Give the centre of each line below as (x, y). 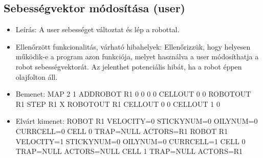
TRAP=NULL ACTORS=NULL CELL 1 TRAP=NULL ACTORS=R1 (129, 151)
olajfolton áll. (37, 76)
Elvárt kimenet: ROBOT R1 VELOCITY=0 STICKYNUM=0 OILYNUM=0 (137, 121)
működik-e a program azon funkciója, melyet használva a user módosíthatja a (137, 57)
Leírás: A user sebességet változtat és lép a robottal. (97, 29)
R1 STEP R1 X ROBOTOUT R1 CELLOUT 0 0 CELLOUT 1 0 (118, 104)
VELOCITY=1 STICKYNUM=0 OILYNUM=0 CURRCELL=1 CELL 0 (130, 141)
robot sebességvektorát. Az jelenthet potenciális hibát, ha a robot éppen (129, 66)
